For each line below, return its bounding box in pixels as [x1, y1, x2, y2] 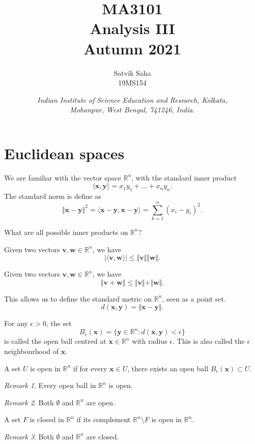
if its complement [76, 414, 131, 425]
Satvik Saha [114, 67, 151, 78]
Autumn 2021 [83, 38, 181, 58]
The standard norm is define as [4, 191, 101, 201]
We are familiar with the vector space [4, 172, 122, 183]
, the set [46, 318, 72, 329]
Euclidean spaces [4, 142, 125, 163]
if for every [73, 363, 107, 373]
